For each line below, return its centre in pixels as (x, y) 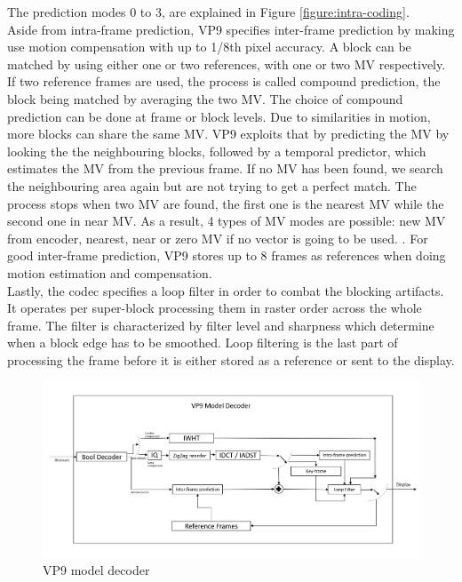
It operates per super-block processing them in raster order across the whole (215, 308)
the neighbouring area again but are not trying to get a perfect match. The (212, 185)
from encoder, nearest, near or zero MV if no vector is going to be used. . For (218, 238)
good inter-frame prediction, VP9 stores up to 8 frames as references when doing (227, 255)
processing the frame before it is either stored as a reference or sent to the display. (231, 359)
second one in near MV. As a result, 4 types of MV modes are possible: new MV (227, 221)
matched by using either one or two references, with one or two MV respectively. (227, 64)
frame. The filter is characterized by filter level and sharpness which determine (221, 325)
